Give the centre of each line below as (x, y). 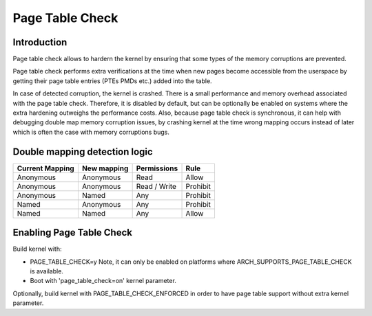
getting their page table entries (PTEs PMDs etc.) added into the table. (113, 81)
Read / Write (156, 186)
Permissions (157, 168)
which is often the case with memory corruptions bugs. (91, 132)
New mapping (105, 168)
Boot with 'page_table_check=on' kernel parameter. (103, 281)
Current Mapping (46, 168)
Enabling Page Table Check (72, 233)
